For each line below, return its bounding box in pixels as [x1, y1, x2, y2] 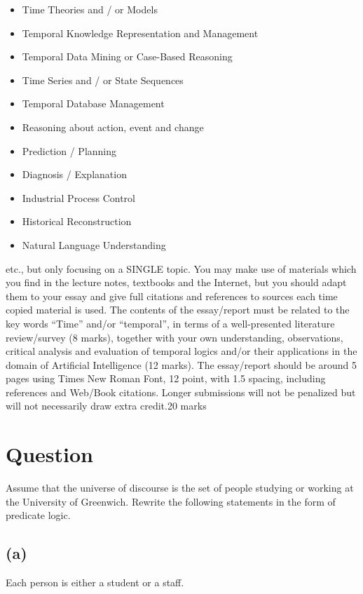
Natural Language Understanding [22, 237, 166, 252]
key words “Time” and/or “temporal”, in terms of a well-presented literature [6, 316, 335, 330]
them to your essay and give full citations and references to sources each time [6, 288, 338, 303]
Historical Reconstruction [22, 214, 132, 229]
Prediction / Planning [22, 143, 117, 158]
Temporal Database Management [22, 96, 165, 111]
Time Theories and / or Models [22, 2, 158, 16]
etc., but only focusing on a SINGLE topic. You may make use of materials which [6, 261, 357, 276]
